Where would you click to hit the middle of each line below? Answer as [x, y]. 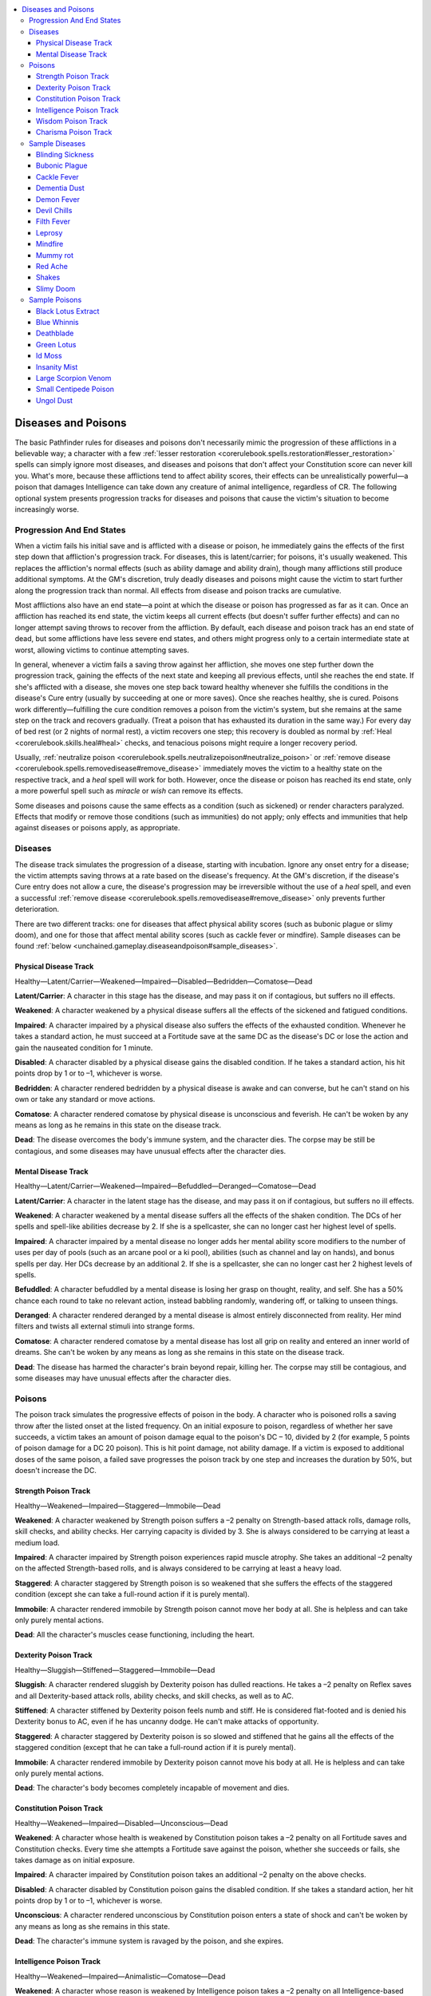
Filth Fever [53, 222]
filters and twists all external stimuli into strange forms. [105, 1326]
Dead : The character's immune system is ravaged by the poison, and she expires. [149, 1941]
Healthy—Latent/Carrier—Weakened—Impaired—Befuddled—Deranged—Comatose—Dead [166, 1186]
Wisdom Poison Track [72, 121]
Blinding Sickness [65, 155]
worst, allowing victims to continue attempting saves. [102, 650]
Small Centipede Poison [75, 389]
